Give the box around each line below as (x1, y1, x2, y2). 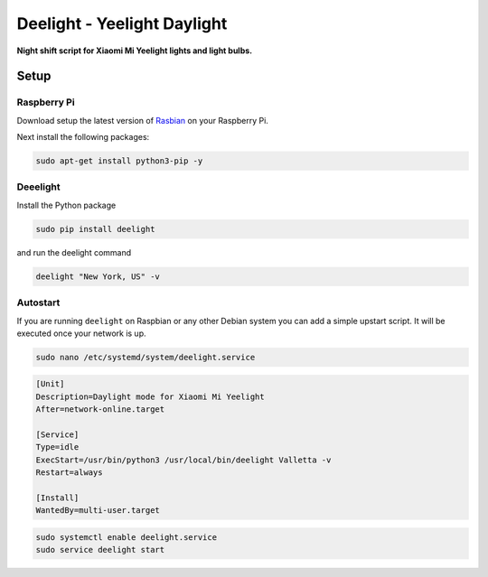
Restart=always (35, 468, 103, 478)
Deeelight (16, 181, 61, 193)
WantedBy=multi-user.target (35, 506, 160, 516)
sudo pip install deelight (35, 224, 155, 234)
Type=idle (35, 442, 80, 452)
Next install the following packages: (16, 132, 150, 143)
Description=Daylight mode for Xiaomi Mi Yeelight (35, 391, 266, 402)
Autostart (16, 296, 61, 309)
